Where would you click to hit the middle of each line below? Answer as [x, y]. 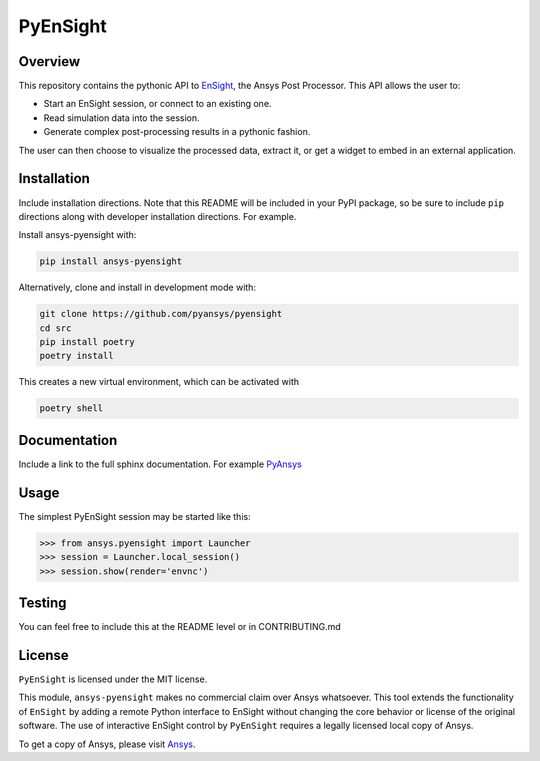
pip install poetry [87, 342]
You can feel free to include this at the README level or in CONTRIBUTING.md [180, 627]
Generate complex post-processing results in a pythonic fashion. [177, 132]
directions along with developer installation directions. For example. [157, 216]
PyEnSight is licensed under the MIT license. [113, 679]
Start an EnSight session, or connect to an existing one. [157, 104]
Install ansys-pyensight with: [77, 235]
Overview [49, 61]
